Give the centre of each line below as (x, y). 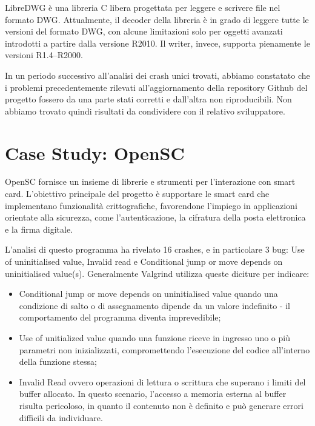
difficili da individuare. (61, 417)
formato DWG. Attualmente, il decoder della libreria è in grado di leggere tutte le (157, 19)
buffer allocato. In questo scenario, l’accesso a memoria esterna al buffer (153, 394)
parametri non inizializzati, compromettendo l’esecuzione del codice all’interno (164, 349)
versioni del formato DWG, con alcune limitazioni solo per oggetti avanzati (144, 31)
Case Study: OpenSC (95, 152)
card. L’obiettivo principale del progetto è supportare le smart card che (137, 194)
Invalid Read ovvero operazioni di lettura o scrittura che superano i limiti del (162, 381)
